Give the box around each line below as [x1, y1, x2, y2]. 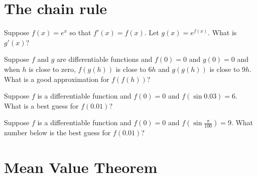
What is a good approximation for [4, 73, 109, 84]
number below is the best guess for [4, 127, 111, 138]
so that [69, 27, 91, 38]
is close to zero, [29, 63, 76, 74]
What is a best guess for [4, 100, 79, 111]
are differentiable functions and [57, 54, 153, 64]
